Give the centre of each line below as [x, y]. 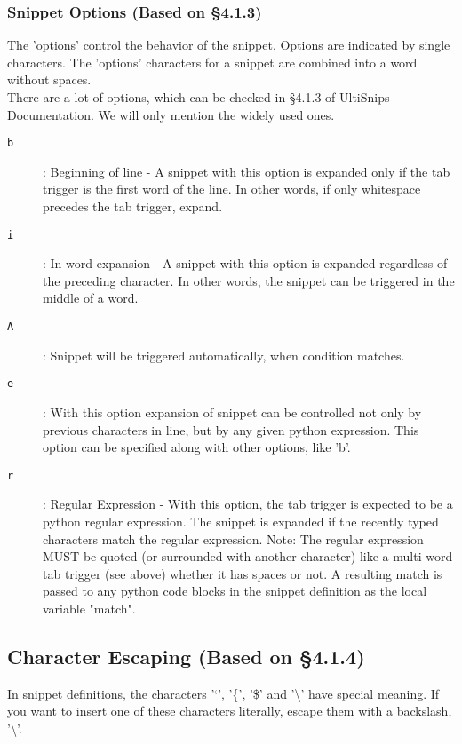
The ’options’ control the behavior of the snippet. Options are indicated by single [229, 45]
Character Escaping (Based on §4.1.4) [186, 656]
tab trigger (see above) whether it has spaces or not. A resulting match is [243, 573]
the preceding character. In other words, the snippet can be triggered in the [249, 280]
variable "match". [89, 608]
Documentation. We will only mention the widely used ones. [171, 114]
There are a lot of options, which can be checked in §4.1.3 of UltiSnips [199, 97]
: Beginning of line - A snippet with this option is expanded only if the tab [247, 171]
